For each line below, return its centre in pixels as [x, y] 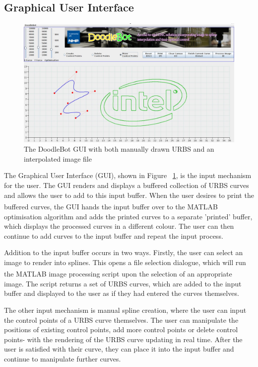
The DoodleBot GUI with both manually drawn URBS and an [119, 149]
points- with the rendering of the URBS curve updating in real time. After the [123, 339]
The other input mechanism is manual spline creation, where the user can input [125, 310]
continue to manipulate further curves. [63, 358]
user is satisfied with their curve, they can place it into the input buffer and [119, 349]
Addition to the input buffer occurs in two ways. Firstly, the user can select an [124, 252]
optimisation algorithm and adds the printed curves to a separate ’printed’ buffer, [128, 216]
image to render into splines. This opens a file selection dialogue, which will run [125, 262]
